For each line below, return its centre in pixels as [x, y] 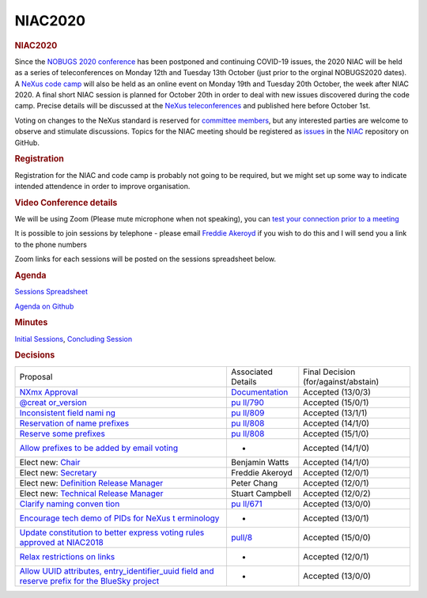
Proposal [36, 377]
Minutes [31, 323]
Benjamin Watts [260, 462]
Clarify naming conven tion [70, 504]
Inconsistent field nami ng [68, 413]
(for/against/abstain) [341, 381]
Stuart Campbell [261, 493]
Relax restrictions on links [67, 556]
